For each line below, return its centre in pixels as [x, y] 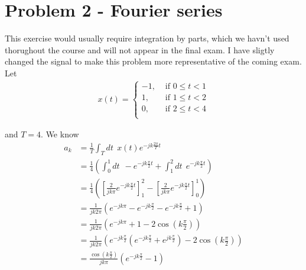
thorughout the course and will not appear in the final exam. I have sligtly [140, 49]
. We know [60, 134]
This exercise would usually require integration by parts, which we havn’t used [147, 38]
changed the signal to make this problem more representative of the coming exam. [153, 61]
